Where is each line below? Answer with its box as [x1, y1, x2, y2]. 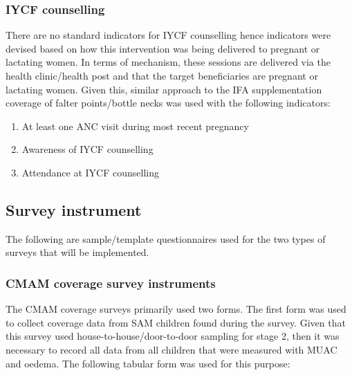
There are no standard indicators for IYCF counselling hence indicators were [6, 28, 331, 42]
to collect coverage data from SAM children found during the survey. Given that [6, 315, 346, 329]
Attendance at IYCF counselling [21, 165, 160, 179]
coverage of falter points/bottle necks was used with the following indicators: [6, 95, 331, 110]
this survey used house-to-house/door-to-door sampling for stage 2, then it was [6, 329, 340, 343]
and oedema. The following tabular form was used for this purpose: [6, 356, 290, 370]
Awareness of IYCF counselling [21, 142, 154, 156]
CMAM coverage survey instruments [6, 274, 216, 291]
